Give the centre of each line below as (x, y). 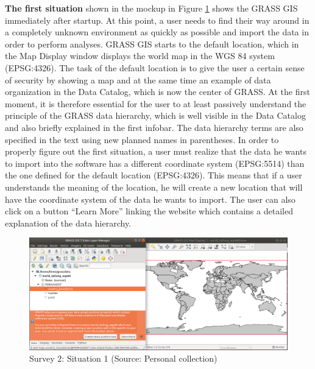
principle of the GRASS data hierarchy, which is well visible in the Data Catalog (155, 115)
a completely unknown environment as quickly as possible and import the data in (157, 32)
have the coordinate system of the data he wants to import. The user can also (150, 199)
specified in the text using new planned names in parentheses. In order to (142, 139)
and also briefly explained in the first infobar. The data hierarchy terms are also (154, 127)
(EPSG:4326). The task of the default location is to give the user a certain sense (155, 67)
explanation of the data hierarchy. (68, 223)
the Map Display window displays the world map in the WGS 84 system (140, 56)
